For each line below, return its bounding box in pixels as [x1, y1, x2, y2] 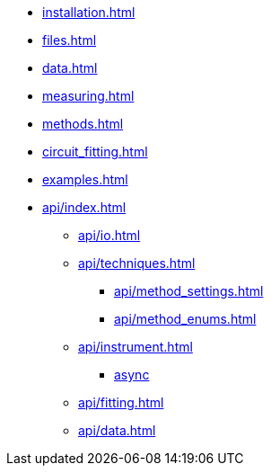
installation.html [42, 4, 135, 20]
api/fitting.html [78, 395, 164, 410]
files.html [42, 32, 97, 48]
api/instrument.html [78, 339, 193, 354]
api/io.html [78, 228, 141, 243]
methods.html [42, 116, 124, 131]
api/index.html [42, 200, 127, 215]
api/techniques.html [78, 255, 196, 271]
